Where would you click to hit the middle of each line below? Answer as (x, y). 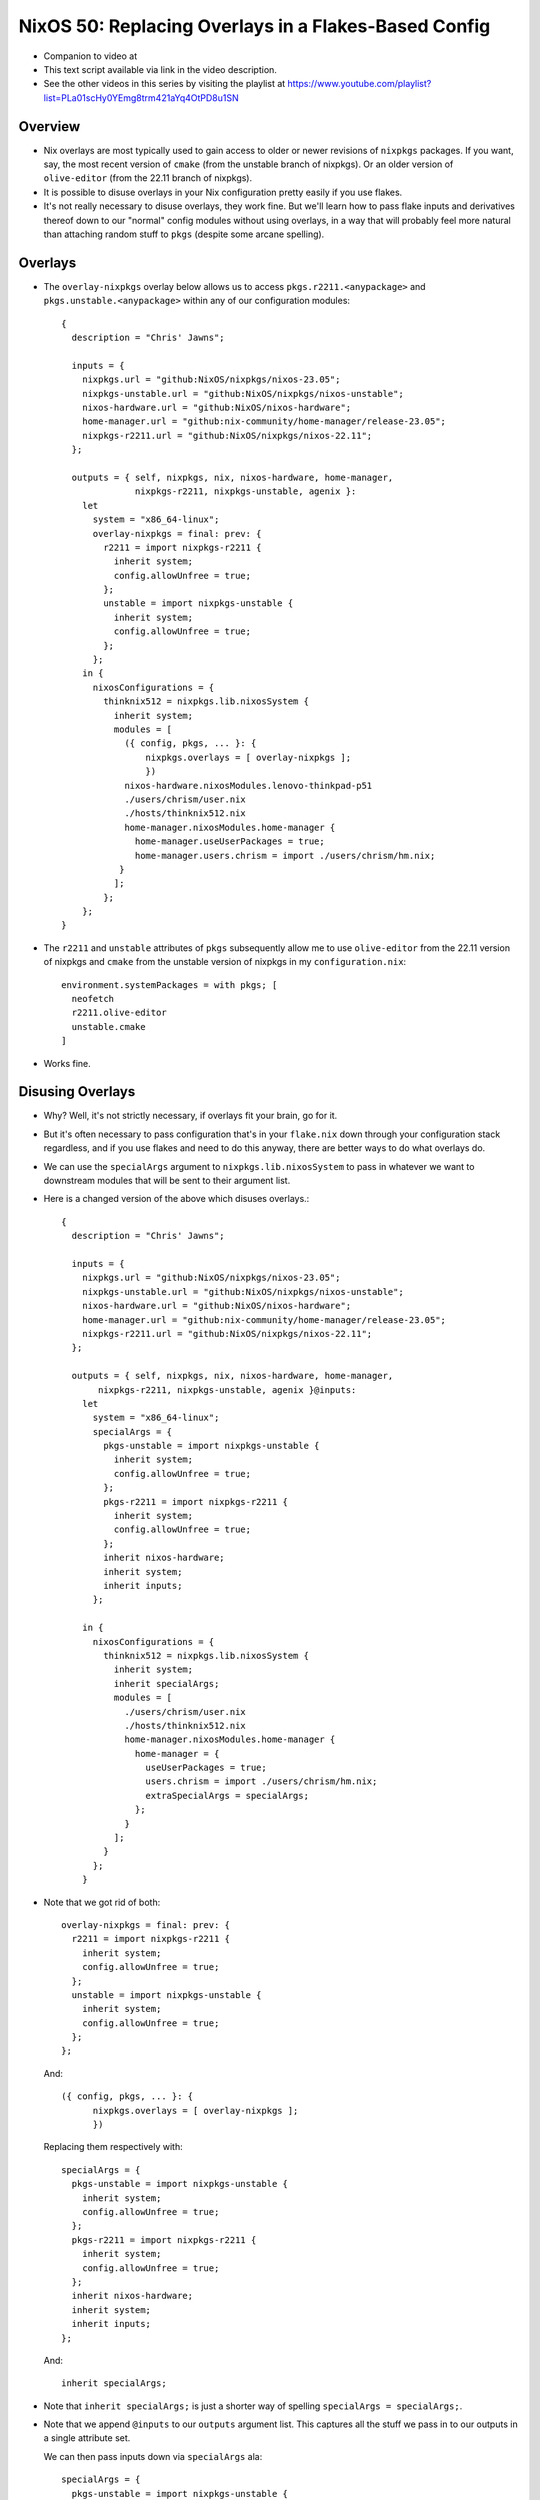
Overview (49, 126)
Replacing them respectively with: (113, 2147)
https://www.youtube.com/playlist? (359, 84)
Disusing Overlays (77, 1091)
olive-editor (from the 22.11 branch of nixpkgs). (148, 178)
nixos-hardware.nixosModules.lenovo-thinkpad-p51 (248, 785)
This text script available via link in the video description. (160, 69)
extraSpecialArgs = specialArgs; (227, 1795)
